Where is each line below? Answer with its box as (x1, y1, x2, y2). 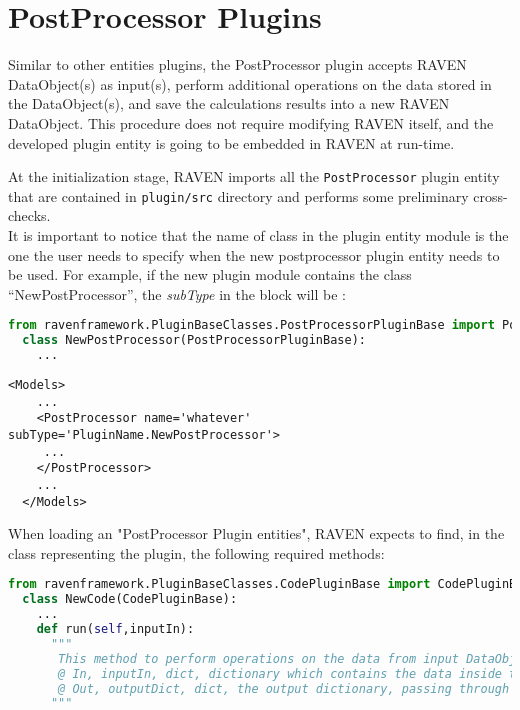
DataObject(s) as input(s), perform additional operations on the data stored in (8, 73, 492, 94)
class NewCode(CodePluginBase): (22, 592, 238, 607)
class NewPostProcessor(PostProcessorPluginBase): (22, 333, 366, 348)
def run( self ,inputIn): (36, 622, 195, 637)
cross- (473, 185, 508, 206)
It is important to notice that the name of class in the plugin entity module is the (8, 225, 509, 245)
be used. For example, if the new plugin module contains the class (8, 264, 412, 285)
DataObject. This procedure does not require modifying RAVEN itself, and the (8, 112, 494, 133)
